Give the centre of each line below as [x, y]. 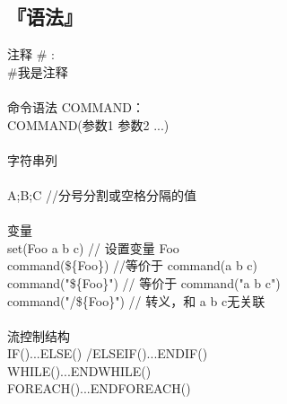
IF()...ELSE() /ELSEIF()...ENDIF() [108, 353]
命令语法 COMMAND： [76, 106]
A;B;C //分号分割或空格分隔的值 [102, 194]
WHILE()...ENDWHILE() [79, 370]
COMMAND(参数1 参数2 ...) [88, 124]
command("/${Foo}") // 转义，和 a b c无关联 [136, 300]
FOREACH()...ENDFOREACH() [99, 388]
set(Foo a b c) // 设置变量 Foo [93, 247]
